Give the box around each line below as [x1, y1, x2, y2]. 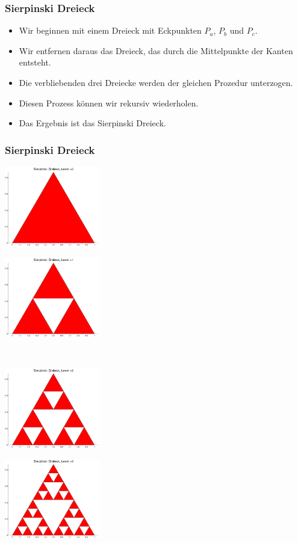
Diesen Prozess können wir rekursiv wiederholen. [19, 96, 199, 109]
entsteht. [19, 56, 51, 69]
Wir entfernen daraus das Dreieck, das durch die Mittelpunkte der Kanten [19, 44, 293, 57]
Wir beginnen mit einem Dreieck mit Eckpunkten [19, 24, 202, 37]
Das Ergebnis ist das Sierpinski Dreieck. [19, 117, 166, 129]
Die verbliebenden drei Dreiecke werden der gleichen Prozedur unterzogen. [19, 76, 293, 88]
